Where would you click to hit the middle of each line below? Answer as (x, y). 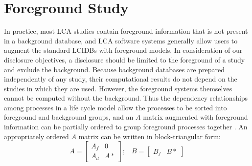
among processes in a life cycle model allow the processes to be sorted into (115, 107)
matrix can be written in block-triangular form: (149, 136)
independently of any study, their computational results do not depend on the (121, 79)
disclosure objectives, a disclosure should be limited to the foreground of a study (125, 59)
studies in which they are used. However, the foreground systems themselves (118, 88)
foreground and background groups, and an (69, 117)
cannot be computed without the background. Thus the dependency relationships (126, 98)
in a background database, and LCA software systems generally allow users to (121, 40)
